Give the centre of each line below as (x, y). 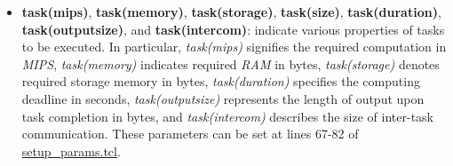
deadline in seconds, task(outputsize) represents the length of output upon (223, 98)
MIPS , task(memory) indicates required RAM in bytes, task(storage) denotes (230, 63)
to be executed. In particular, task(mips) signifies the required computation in (234, 47)
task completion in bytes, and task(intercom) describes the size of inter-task (228, 116)
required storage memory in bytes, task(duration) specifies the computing (221, 81)
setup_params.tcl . (71, 150)
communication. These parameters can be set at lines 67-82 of (190, 134)
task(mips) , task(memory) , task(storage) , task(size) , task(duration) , (231, 12)
